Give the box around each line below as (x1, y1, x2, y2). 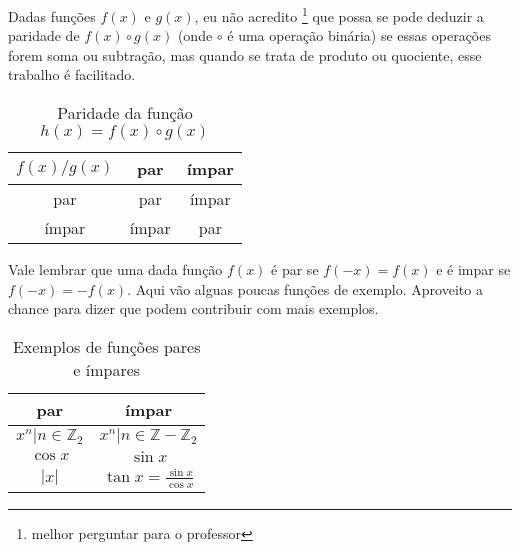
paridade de (8, 25, 80, 46)
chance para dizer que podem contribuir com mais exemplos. (8, 298, 379, 319)
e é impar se (436, 259, 511, 280)
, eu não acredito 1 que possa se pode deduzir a (194, 3, 484, 26)
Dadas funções (8, 5, 96, 26)
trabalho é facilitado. (8, 64, 136, 85)
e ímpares (73, 357, 141, 381)
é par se (271, 259, 319, 280)
